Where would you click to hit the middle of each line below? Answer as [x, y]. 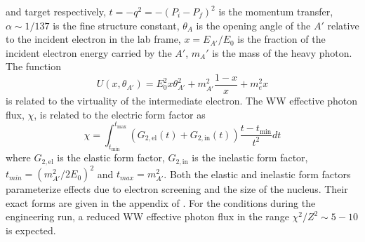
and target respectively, [56, 11]
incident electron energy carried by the [89, 52]
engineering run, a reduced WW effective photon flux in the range [147, 216]
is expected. [31, 230]
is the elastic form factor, [111, 157]
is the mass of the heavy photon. [282, 52]
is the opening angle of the [253, 25]
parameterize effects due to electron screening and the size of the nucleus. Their [177, 189]
